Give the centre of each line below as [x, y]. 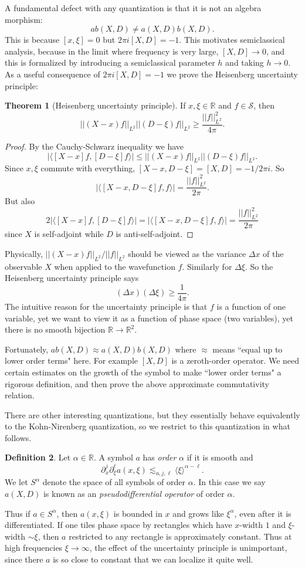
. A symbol [113, 457]
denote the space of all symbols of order [114, 482]
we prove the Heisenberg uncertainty [232, 74]
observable [23, 266]
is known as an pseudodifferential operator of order [134, 493]
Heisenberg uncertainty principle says [72, 278]
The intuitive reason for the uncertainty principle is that [106, 306]
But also [20, 201]
